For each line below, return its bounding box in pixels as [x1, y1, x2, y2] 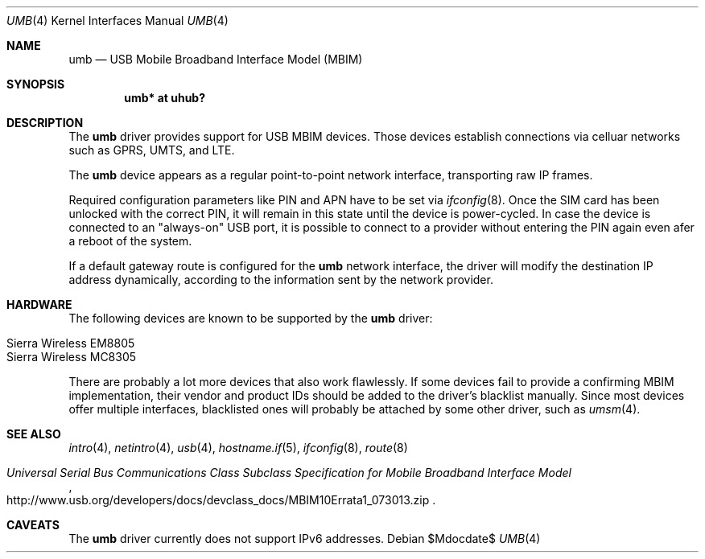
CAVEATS [6, 518, 60, 532]
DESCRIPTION [6, 116, 84, 129]
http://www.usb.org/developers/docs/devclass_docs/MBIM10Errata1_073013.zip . [6, 493, 436, 507]
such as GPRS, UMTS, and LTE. [68, 143, 235, 157]
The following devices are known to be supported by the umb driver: [68, 311, 433, 325]
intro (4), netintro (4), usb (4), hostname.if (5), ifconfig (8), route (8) [68, 441, 408, 454]
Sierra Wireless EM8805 [6, 336, 135, 350]
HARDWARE [6, 298, 72, 311]
